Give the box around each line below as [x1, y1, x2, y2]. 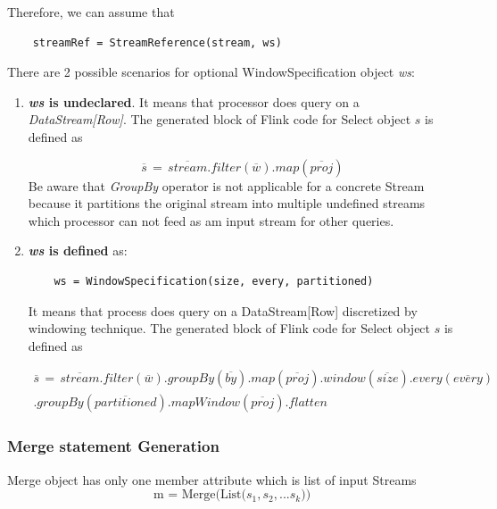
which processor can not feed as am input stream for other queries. [28, 211, 394, 229]
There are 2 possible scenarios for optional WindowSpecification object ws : [7, 63, 415, 81]
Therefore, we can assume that [7, 3, 175, 21]
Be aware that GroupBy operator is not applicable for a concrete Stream [28, 176, 425, 195]
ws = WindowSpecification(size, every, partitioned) [54, 274, 374, 288]
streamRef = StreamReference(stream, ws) [32, 36, 282, 49]
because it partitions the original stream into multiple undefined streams [28, 194, 426, 213]
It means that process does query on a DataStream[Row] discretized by [28, 301, 418, 320]
